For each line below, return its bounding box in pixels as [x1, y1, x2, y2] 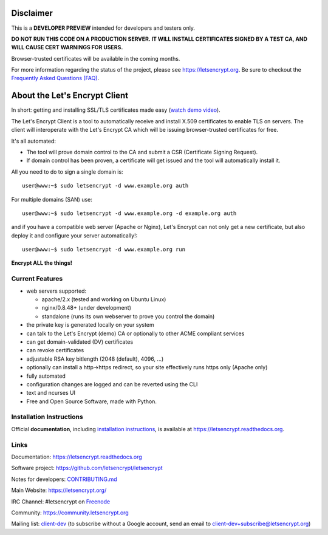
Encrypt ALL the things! [11, 259, 73, 267]
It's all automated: [11, 137, 56, 145]
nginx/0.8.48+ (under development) [41, 304, 132, 312]
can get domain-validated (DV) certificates [26, 338, 134, 346]
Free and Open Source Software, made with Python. [26, 398, 157, 405]
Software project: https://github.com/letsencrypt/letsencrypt [11, 465, 163, 472]
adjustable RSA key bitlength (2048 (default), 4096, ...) [26, 355, 164, 363]
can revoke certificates [26, 347, 84, 354]
